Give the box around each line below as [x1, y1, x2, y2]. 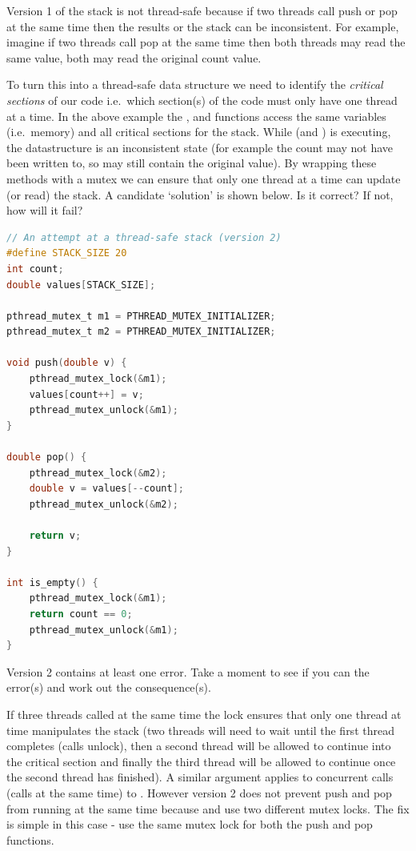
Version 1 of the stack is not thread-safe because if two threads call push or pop [6, 2, 398, 18]
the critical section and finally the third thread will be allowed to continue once [6, 753, 396, 769]
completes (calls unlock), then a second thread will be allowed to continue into [6, 737, 391, 754]
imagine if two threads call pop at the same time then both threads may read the [6, 34, 406, 50]
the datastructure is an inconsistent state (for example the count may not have [6, 138, 394, 155]
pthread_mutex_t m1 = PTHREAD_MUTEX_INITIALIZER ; [6, 310, 276, 322]
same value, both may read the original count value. [6, 49, 262, 66]
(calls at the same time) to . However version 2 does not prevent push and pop [6, 784, 392, 801]
